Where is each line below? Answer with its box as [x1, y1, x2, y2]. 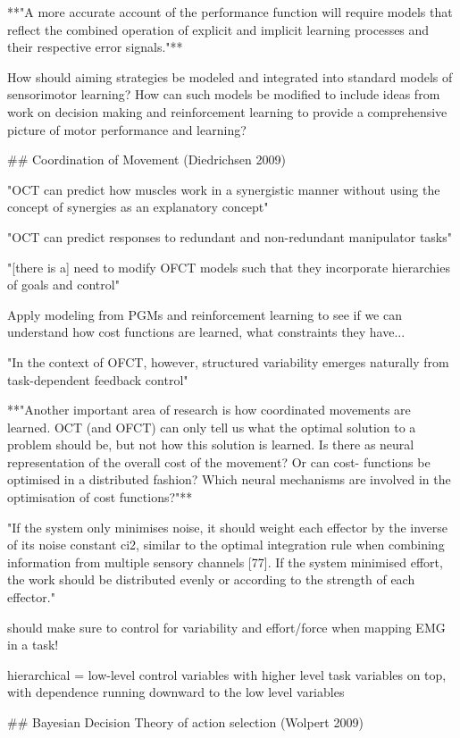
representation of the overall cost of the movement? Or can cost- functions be [7, 452, 431, 471]
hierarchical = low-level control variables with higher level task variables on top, [7, 665, 447, 683]
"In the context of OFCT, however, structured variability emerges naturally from [7, 352, 449, 371]
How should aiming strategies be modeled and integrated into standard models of [7, 67, 453, 86]
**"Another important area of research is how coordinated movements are [7, 400, 411, 419]
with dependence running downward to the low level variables [7, 683, 345, 701]
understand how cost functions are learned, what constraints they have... [7, 323, 406, 341]
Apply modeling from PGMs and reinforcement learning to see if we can [7, 305, 402, 323]
